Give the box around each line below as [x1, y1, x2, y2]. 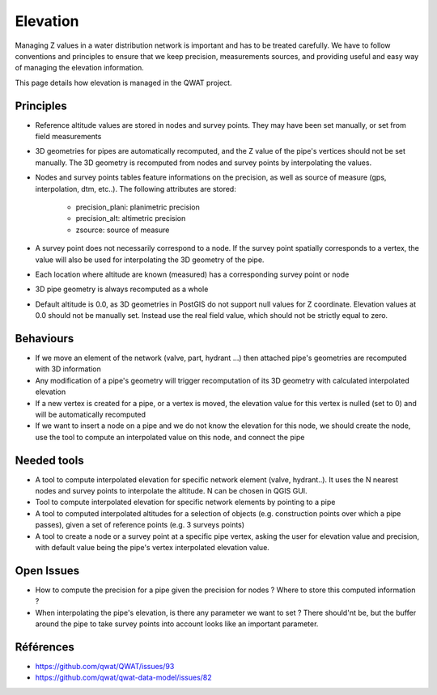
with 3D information [35, 364, 101, 374]
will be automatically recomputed [35, 409, 146, 419]
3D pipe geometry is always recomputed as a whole [35, 284, 209, 295]
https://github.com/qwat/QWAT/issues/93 [35, 661, 175, 671]
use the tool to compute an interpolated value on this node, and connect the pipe [35, 432, 305, 442]
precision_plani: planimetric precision [75, 202, 200, 212]
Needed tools [15, 453, 84, 467]
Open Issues [15, 563, 80, 578]
